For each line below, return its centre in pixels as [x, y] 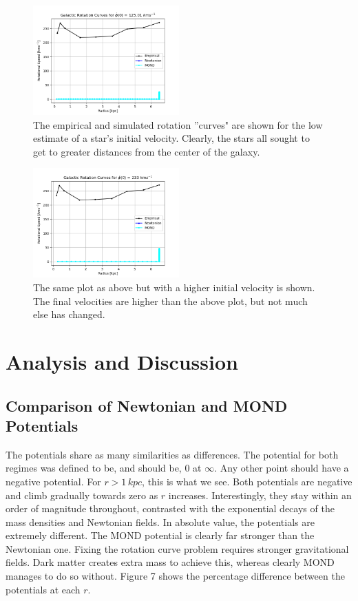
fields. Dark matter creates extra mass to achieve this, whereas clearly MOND [170, 562]
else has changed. [69, 314]
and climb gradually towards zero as [82, 495]
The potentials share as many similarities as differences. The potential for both [172, 454]
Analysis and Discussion [122, 361]
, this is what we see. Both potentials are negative [247, 481]
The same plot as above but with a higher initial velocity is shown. [174, 287]
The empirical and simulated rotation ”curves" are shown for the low [178, 124]
